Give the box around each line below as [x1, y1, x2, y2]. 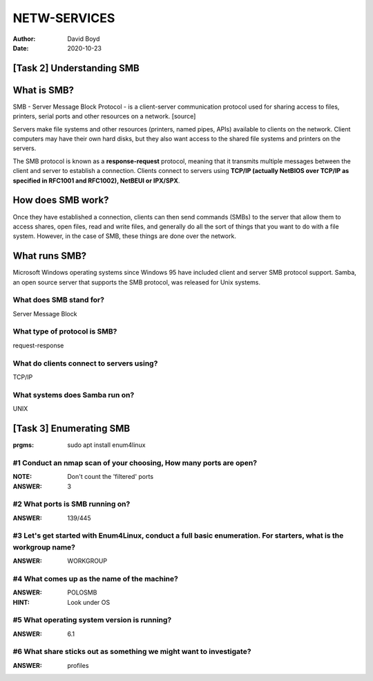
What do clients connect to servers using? [12, 358, 158, 368]
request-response [12, 341, 64, 349]
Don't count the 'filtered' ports [67, 473, 154, 481]
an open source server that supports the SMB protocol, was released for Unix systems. [12, 278, 261, 287]
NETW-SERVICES [12, 10, 115, 26]
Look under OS [67, 598, 111, 606]
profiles [67, 661, 89, 669]
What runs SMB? [12, 250, 87, 262]
